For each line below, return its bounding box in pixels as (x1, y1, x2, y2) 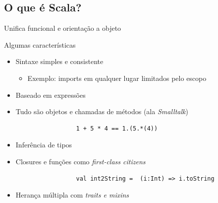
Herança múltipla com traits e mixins (15, 190, 129, 200)
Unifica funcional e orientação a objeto (4, 23, 121, 33)
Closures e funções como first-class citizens (15, 156, 146, 166)
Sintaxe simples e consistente (15, 56, 104, 67)
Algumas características (4, 39, 76, 50)
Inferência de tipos (15, 139, 72, 150)
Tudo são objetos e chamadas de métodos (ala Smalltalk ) (15, 106, 188, 117)
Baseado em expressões (15, 89, 86, 100)
